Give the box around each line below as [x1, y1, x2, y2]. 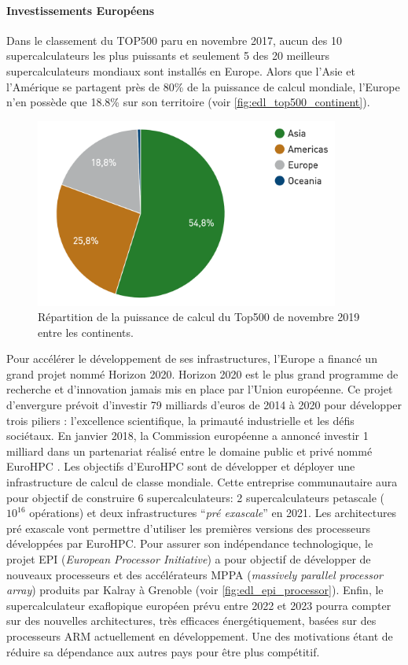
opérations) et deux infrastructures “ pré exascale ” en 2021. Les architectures [29, 504, 397, 521]
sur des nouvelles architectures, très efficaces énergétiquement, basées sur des [6, 612, 377, 629]
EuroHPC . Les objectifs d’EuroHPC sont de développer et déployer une [6, 458, 355, 475]
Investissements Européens [6, 2, 155, 18]
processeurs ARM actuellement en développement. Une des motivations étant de [6, 627, 393, 644]
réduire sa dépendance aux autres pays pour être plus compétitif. [6, 643, 320, 659]
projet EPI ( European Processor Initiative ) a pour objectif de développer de [6, 551, 371, 567]
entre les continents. [38, 323, 134, 340]
